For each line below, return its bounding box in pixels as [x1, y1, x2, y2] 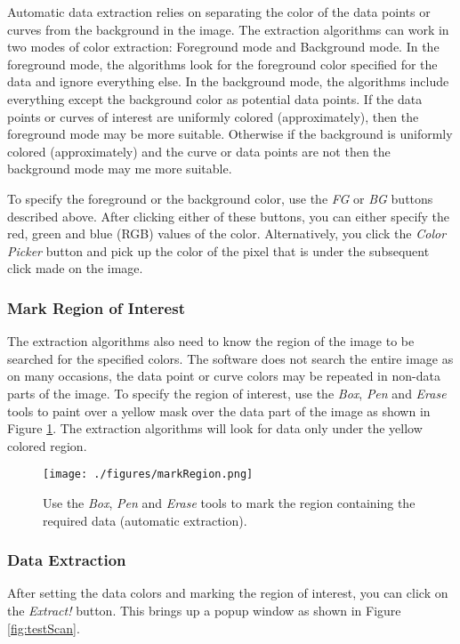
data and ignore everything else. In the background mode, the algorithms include [7, 72, 449, 91]
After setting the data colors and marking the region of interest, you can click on [7, 584, 448, 602]
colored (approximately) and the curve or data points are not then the [7, 141, 391, 160]
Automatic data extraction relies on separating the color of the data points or [7, 3, 431, 20]
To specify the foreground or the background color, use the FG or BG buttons [7, 189, 433, 207]
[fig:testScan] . [7, 618, 80, 637]
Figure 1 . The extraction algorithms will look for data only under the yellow [7, 419, 423, 438]
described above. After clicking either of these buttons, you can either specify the [7, 206, 450, 225]
